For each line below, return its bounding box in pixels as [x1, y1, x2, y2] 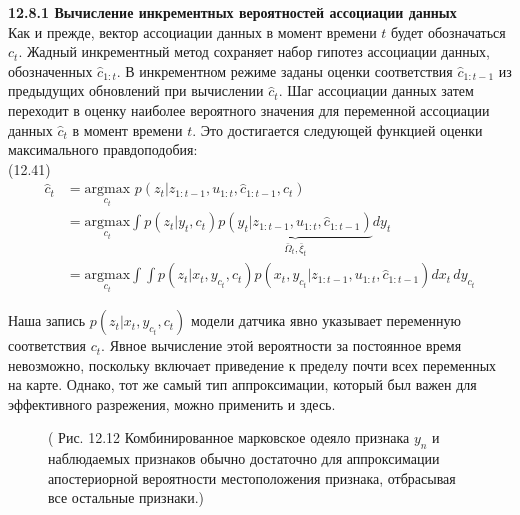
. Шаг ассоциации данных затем [278, 80, 474, 101]
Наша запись [8, 310, 86, 331]
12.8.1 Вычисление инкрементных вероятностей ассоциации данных [8, 2, 457, 22]
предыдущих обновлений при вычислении [8, 80, 264, 101]
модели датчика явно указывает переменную [190, 310, 461, 331]
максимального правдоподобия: [8, 139, 198, 160]
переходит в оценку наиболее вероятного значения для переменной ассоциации [8, 99, 490, 120]
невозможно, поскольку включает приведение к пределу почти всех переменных [8, 354, 497, 375]
